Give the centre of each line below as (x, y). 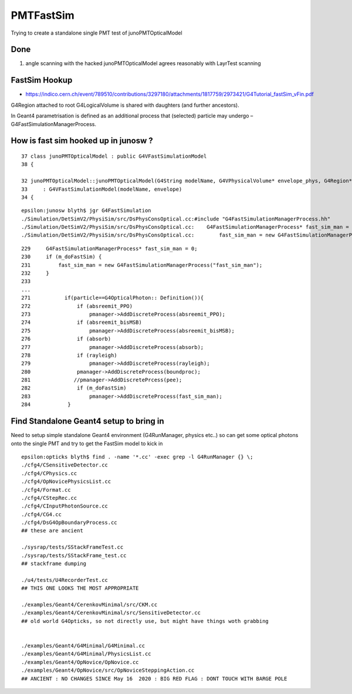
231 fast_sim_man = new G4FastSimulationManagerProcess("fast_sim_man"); (142, 265)
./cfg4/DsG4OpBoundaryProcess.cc (69, 523)
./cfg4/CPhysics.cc (49, 473)
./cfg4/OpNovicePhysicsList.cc (66, 482)
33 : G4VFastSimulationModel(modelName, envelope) (102, 189)
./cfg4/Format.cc (46, 490)
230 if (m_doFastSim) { (62, 257)
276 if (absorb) (66, 339)
